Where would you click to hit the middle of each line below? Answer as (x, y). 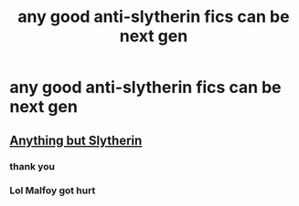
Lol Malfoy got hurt (53, 191)
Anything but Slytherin (76, 140)
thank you (32, 166)
